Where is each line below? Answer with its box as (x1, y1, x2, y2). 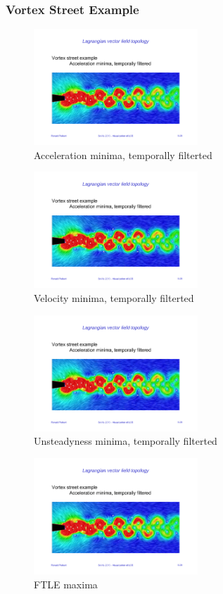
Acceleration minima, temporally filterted (34, 147, 212, 162)
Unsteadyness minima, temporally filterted (34, 434, 217, 448)
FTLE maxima (34, 576, 98, 591)
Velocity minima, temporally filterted (34, 291, 194, 305)
